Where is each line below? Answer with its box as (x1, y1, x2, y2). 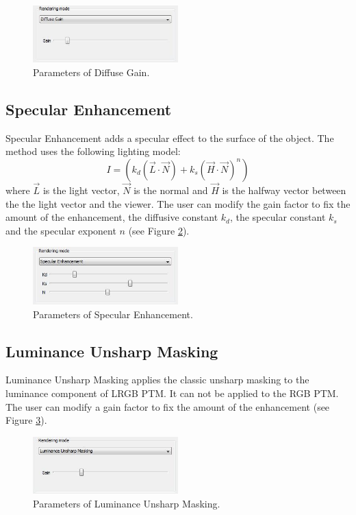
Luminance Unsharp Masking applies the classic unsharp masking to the (5, 372, 309, 387)
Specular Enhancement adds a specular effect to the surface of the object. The (5, 130, 334, 145)
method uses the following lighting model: (5, 144, 181, 158)
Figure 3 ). (5, 413, 47, 427)
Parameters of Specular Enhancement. (33, 307, 193, 321)
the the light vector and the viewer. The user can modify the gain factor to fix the (5, 196, 351, 211)
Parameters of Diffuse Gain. (33, 64, 150, 79)
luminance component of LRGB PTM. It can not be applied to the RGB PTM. (5, 386, 339, 400)
